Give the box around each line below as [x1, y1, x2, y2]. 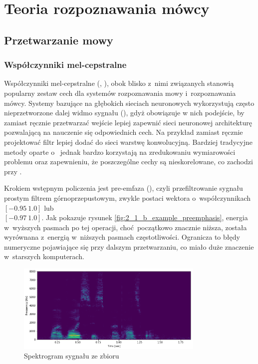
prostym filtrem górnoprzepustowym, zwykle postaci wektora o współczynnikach [4, 192, 251, 203]
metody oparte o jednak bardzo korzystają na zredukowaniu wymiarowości [4, 146, 236, 157]
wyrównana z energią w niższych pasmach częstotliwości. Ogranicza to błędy [4, 232, 240, 242]
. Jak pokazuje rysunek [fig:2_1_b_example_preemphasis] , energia [41, 212, 248, 223]
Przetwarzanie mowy [4, 32, 113, 47]
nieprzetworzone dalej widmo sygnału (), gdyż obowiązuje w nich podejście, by [4, 107, 245, 118]
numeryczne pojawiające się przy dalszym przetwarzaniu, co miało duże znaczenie [4, 241, 254, 252]
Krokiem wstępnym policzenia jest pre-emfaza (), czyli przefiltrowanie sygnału [4, 183, 243, 193]
